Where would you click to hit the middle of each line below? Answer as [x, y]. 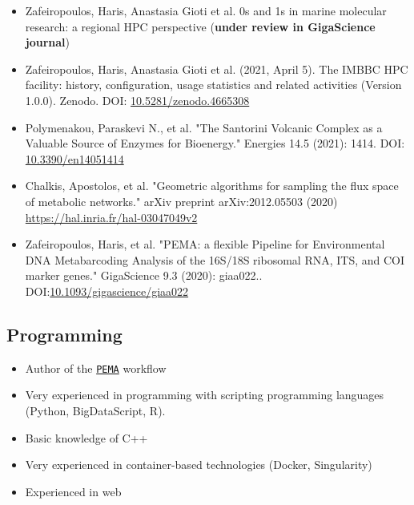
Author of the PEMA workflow [96, 368]
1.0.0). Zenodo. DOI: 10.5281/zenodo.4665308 [137, 100]
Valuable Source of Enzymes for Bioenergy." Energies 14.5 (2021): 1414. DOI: [215, 143]
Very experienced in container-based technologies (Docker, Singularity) [199, 465]
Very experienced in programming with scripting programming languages [205, 395]
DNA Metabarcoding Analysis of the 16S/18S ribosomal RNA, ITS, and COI [215, 259]
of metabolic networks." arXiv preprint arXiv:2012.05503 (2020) [181, 201]
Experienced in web [73, 491]
